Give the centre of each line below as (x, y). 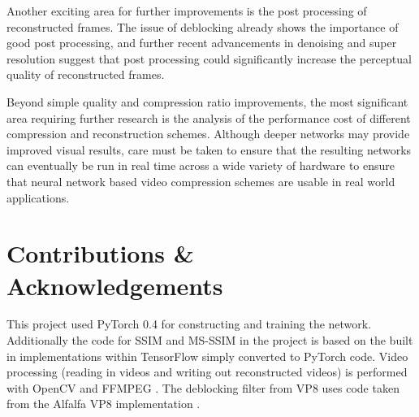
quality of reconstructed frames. (86, 74)
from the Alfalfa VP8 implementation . (104, 404)
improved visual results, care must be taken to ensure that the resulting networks (209, 149)
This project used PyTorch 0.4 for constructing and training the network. (189, 324)
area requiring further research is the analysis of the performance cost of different (209, 117)
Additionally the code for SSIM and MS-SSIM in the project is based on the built (210, 340)
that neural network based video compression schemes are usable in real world (201, 181)
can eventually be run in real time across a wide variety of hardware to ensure (201, 165)
